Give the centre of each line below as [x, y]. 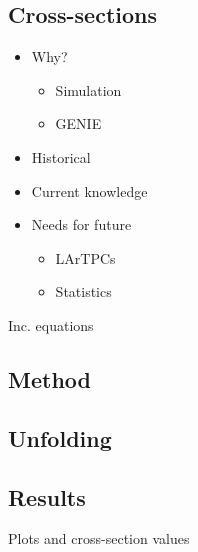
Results [47, 496]
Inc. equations [51, 324]
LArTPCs [85, 257]
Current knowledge [89, 190]
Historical [61, 156]
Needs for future [81, 224]
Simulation [88, 89]
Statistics [83, 291]
